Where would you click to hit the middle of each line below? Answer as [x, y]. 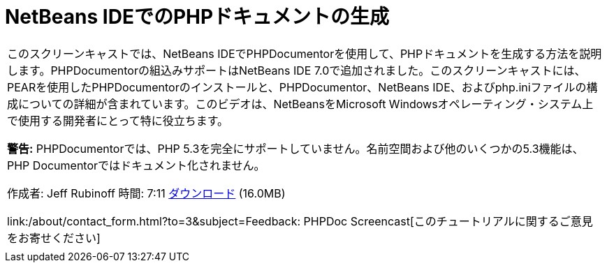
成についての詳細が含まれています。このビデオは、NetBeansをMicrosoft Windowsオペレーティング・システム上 [300, 104]
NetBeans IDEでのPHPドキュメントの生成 [197, 17]
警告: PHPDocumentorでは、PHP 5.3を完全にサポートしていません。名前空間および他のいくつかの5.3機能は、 [295, 148]
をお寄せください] [54, 238]
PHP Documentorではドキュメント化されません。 [136, 165]
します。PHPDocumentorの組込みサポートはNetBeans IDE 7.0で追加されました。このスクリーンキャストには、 [297, 70]
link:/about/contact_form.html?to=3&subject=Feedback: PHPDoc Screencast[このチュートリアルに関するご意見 [300, 221]
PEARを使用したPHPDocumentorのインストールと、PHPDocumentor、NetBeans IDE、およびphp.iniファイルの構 [302, 87]
